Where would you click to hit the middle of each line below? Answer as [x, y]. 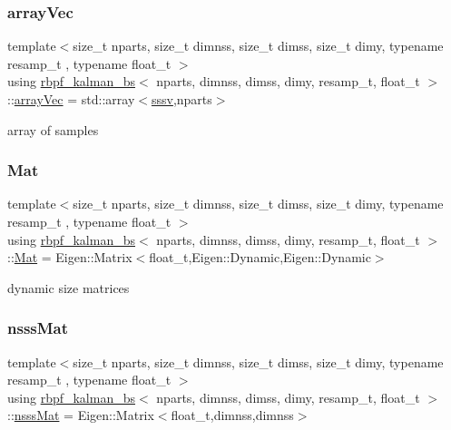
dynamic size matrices [69, 287]
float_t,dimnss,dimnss [232, 415]
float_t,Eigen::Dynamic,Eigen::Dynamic [260, 257]
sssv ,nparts [181, 99]
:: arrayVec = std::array [71, 99]
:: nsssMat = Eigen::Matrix [81, 415]
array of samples [53, 129]
